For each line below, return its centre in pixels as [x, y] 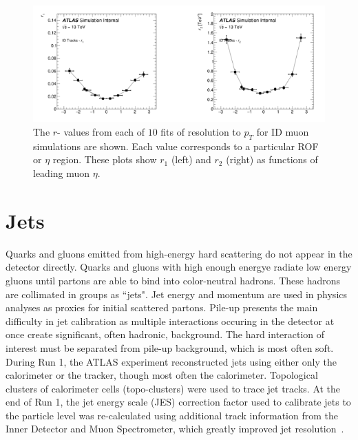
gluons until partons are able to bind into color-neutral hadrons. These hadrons [173, 280]
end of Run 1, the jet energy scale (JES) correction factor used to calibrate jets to [178, 402]
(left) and [191, 159]
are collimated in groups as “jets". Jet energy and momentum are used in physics [177, 294]
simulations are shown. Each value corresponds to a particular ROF [176, 146]
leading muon [62, 173]
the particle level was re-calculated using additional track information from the [172, 415]
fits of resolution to [201, 132]
